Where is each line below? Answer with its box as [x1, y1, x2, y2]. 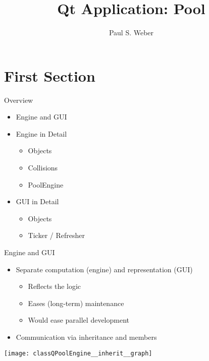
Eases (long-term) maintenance [28, 297, 124, 308]
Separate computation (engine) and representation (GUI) [16, 264, 193, 274]
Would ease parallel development [28, 315, 129, 325]
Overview [4, 94, 33, 105]
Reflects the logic [28, 281, 81, 291]
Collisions [28, 162, 58, 173]
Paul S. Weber [109, 27, 154, 38]
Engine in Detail [16, 128, 67, 139]
